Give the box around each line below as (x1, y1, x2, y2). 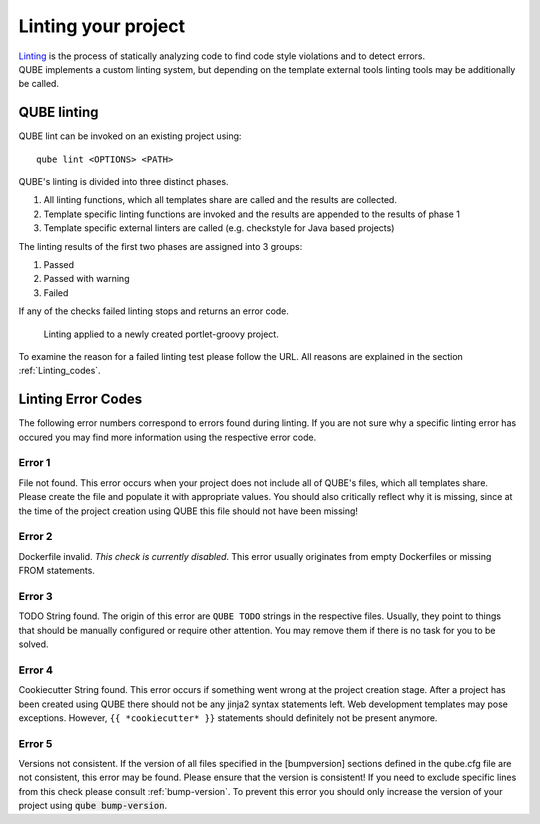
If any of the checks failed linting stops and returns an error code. (18, 305, 290, 317)
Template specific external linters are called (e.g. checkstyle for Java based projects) (43, 222, 395, 234)
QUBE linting (18, 104, 99, 121)
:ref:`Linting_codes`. (18, 365, 101, 377)
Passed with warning (43, 273, 130, 285)
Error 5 (18, 736, 53, 750)
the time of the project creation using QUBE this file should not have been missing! (18, 505, 359, 517)
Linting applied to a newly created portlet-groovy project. (43, 328, 279, 340)
